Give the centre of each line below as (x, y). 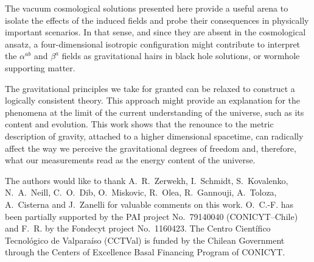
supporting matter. (40, 67)
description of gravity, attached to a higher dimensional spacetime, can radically (154, 136)
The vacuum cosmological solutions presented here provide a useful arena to (147, 8)
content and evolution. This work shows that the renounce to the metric (139, 124)
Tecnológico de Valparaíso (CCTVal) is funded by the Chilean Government (145, 240)
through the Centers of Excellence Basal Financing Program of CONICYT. (145, 252)
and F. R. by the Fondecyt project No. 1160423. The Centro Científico (138, 228)
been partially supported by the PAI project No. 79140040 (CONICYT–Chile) (152, 216)
